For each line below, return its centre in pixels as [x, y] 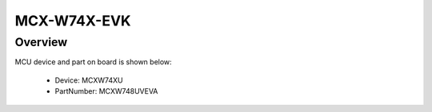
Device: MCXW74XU [89, 80]
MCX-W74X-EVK [73, 21]
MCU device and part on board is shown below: [93, 62]
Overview [41, 42]
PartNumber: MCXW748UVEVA [106, 91]
